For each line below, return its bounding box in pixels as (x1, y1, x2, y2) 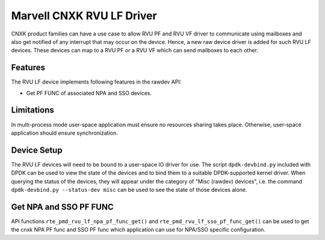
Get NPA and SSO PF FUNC (11, 202, 114, 212)
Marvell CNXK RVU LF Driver (11, 9, 157, 22)
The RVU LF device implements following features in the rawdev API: (11, 78, 182, 85)
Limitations (11, 105, 54, 115)
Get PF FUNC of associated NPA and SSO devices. (26, 89, 152, 96)
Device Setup (11, 145, 63, 155)
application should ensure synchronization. (11, 129, 119, 137)
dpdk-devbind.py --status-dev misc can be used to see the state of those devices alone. (11, 186, 247, 193)
